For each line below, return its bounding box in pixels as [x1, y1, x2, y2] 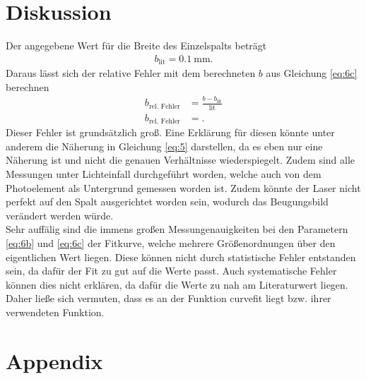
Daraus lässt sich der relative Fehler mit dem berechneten [6, 66, 256, 80]
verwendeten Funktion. [6, 304, 105, 319]
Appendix [6, 346, 103, 375]
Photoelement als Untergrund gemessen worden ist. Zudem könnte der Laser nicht [6, 180, 361, 195]
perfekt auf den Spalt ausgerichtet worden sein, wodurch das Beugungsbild [6, 194, 329, 209]
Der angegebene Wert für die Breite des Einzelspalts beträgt [6, 38, 267, 53]
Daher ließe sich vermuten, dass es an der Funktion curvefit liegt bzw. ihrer [6, 291, 331, 306]
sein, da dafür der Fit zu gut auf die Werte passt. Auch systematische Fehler [6, 263, 337, 278]
